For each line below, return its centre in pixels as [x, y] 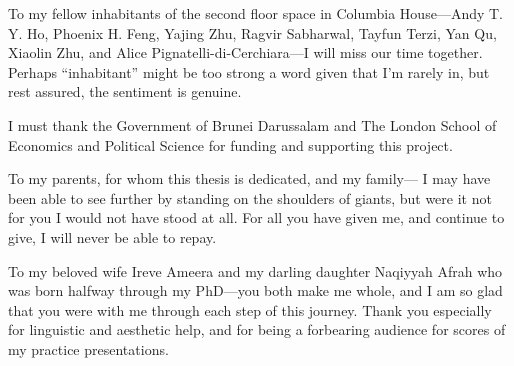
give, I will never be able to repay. [112, 236]
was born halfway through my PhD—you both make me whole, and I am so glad [255, 290]
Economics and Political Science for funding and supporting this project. [230, 144]
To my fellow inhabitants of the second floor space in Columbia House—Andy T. [256, 13]
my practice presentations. [88, 348]
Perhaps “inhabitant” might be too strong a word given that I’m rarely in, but [249, 71]
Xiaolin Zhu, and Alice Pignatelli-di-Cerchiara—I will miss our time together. [245, 52]
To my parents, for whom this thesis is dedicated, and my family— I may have [249, 178]
